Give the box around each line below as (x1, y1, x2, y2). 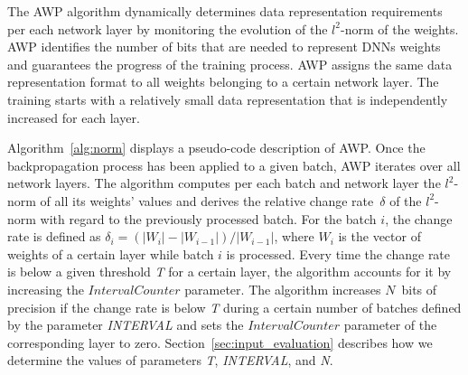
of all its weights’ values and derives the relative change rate (40, 191, 374, 210)
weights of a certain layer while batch (7, 244, 214, 263)
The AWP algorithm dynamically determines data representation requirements (7, 2, 443, 20)
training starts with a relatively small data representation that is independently (7, 89, 448, 108)
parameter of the (343, 315, 437, 334)
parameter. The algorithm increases (184, 279, 381, 298)
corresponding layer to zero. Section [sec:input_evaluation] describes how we (7, 333, 433, 352)
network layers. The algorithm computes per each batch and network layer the (7, 173, 441, 192)
